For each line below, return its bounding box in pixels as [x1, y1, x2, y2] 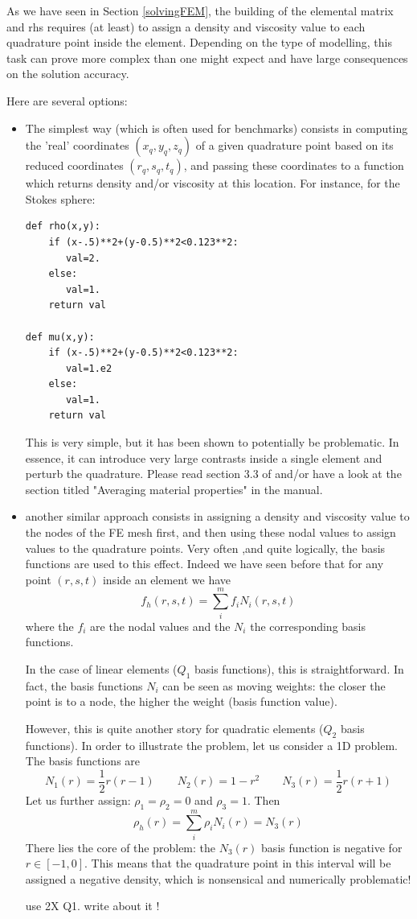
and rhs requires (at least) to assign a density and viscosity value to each [6, 18, 366, 35]
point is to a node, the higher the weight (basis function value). [25, 693, 337, 710]
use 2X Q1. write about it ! [25, 897, 160, 914]
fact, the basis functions [25, 677, 143, 694]
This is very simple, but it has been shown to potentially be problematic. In [25, 434, 399, 451]
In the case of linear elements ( [25, 660, 178, 677]
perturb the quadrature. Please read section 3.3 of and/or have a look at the [25, 465, 402, 482]
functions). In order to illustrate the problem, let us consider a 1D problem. [25, 736, 398, 753]
